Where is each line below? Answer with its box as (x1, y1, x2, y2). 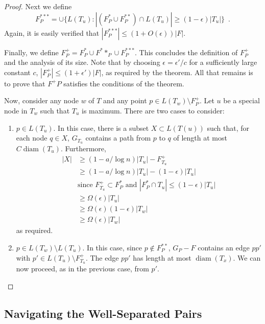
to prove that (4, 78, 45, 88)
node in (4, 105, 28, 115)
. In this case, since (82, 242, 142, 253)
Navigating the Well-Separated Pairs (4, 306, 202, 321)
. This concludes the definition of (135, 47, 238, 57)
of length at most (173, 132, 227, 143)
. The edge (85, 252, 119, 263)
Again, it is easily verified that (4, 27, 100, 38)
